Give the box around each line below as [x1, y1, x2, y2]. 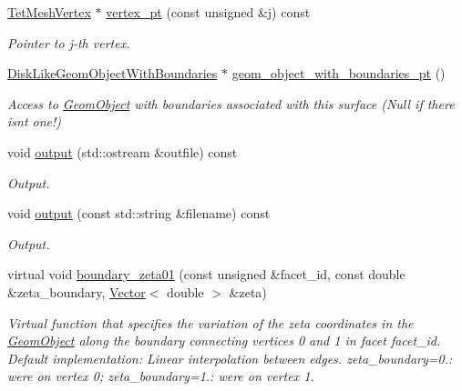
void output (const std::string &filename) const [7, 204, 271, 223]
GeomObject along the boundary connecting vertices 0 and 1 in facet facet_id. [7, 331, 441, 350]
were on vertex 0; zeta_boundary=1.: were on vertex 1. [7, 366, 314, 386]
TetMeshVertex [7, 3, 91, 21]
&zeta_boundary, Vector [7, 282, 146, 301]
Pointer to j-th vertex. [7, 33, 130, 52]
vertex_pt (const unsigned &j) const [106, 3, 311, 21]
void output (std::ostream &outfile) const [7, 142, 238, 161]
